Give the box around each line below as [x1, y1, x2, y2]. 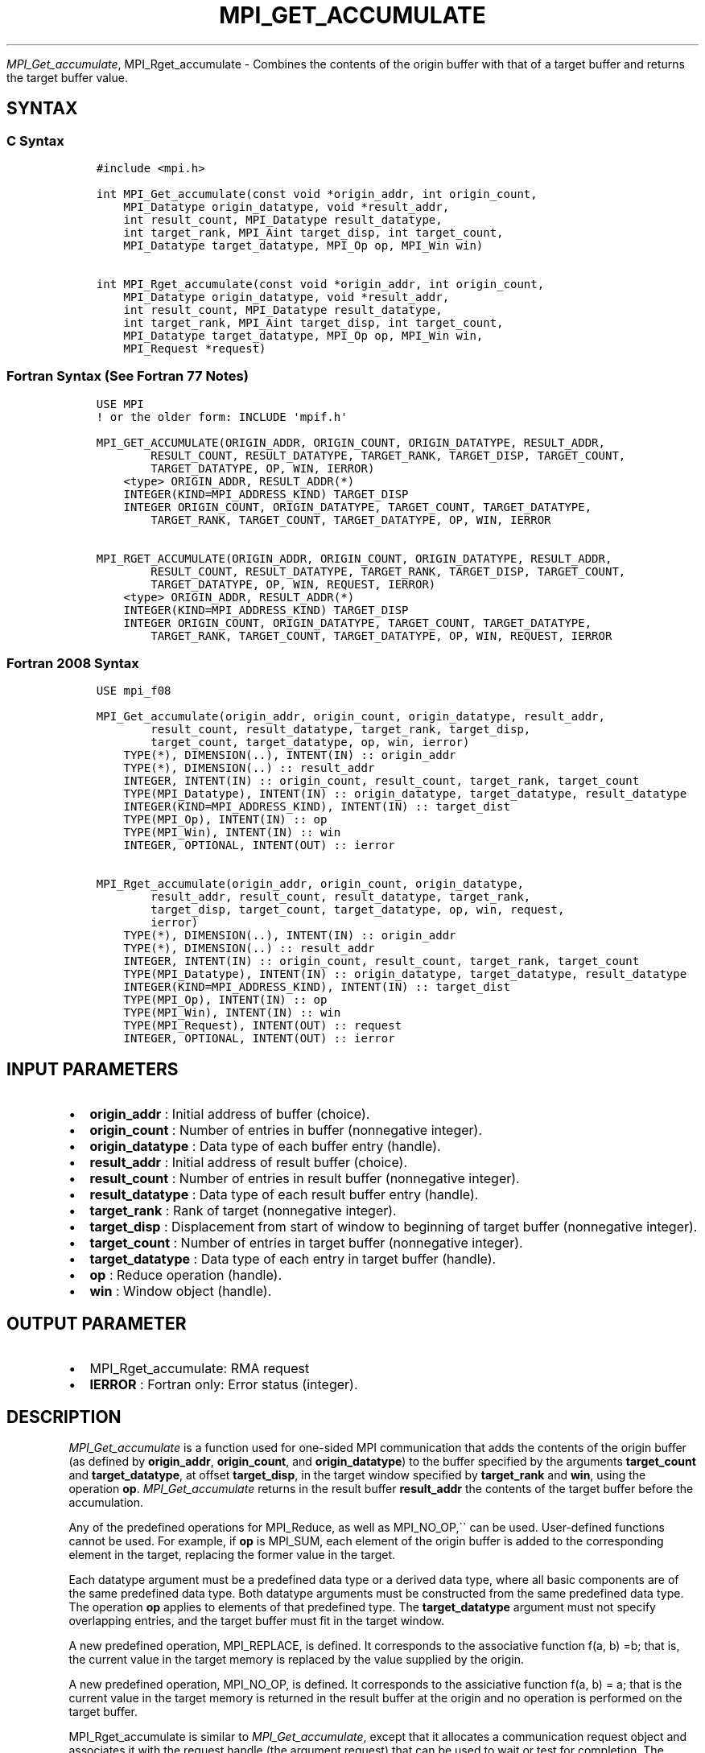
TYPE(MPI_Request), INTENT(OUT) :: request [123, 1019, 402, 1033]
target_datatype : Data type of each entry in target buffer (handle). [89, 1251, 497, 1268]
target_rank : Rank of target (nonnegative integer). [89, 1202, 397, 1219]
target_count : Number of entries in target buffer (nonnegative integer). [89, 1235, 523, 1252]
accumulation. [68, 1495, 143, 1509]
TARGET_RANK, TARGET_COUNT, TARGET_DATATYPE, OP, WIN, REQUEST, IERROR [150, 629, 612, 642]
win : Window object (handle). [89, 1283, 272, 1300]
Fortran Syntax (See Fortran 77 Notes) [6, 368, 249, 385]
